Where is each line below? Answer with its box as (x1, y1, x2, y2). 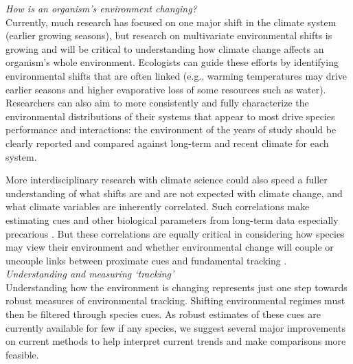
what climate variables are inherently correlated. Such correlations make (5, 199, 310, 214)
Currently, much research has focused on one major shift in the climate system (5, 14, 337, 29)
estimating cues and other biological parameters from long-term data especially (5, 212, 339, 227)
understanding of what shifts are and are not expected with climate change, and (5, 185, 343, 200)
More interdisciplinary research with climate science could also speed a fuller (5, 172, 328, 187)
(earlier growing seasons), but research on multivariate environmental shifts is (5, 28, 332, 43)
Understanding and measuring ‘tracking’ (5, 266, 174, 281)
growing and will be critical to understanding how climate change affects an (5, 41, 324, 56)
